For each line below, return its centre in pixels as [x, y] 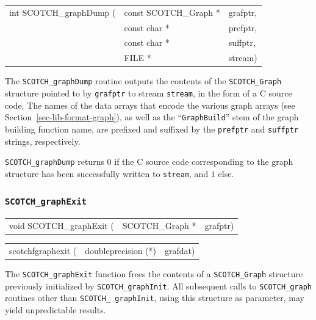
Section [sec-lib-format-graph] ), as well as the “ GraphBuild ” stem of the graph [152, 117]
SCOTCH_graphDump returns [55, 162]
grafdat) [180, 250]
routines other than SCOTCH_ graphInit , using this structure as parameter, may [155, 298]
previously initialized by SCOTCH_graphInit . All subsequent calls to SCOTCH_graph [158, 285]
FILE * [138, 58]
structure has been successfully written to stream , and [107, 173]
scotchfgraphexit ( [43, 250]
